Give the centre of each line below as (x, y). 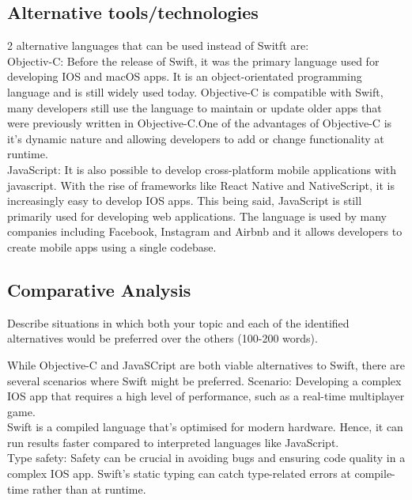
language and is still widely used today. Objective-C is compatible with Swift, (195, 91)
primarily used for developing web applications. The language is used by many (197, 216)
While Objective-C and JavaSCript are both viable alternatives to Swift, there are (206, 364)
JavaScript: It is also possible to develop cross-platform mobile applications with (202, 169)
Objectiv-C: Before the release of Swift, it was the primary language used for (193, 61)
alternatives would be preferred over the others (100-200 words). (163, 338)
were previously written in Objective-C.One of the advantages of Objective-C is (200, 123)
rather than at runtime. (89, 489)
